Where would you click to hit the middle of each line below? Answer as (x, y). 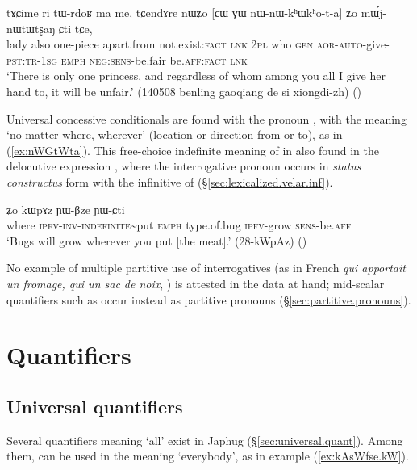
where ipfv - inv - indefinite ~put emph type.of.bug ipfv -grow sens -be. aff (179, 225)
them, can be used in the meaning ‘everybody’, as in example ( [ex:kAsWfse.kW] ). (208, 456)
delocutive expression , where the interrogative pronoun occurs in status (184, 166)
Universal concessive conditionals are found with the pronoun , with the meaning (206, 118)
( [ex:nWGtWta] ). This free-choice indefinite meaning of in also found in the (193, 150)
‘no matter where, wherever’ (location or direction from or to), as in (175, 134)
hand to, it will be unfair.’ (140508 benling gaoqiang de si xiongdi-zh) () (184, 91)
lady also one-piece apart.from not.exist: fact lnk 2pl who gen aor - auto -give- (198, 44)
